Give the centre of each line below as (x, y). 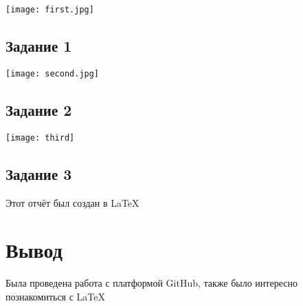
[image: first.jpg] (50, 10)
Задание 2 (39, 109)
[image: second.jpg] (53, 73)
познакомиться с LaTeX (56, 296)
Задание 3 (39, 173)
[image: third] (40, 137)
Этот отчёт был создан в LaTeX (72, 202)
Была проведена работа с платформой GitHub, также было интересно (151, 283)
